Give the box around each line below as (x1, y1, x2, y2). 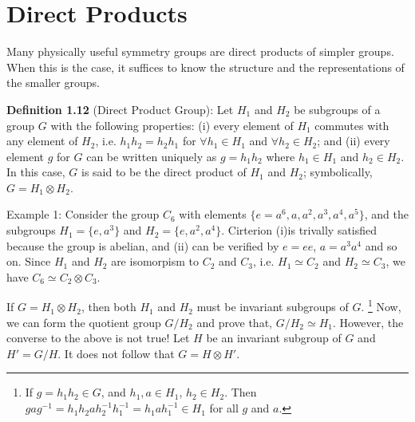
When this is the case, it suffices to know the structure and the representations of (6, 58, 405, 75)
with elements (179, 206, 247, 223)
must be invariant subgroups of (196, 298, 349, 315)
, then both (81, 298, 136, 315)
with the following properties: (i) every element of (50, 116, 294, 133)
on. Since (6, 253, 51, 270)
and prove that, (196, 314, 272, 330)
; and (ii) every (317, 132, 390, 149)
